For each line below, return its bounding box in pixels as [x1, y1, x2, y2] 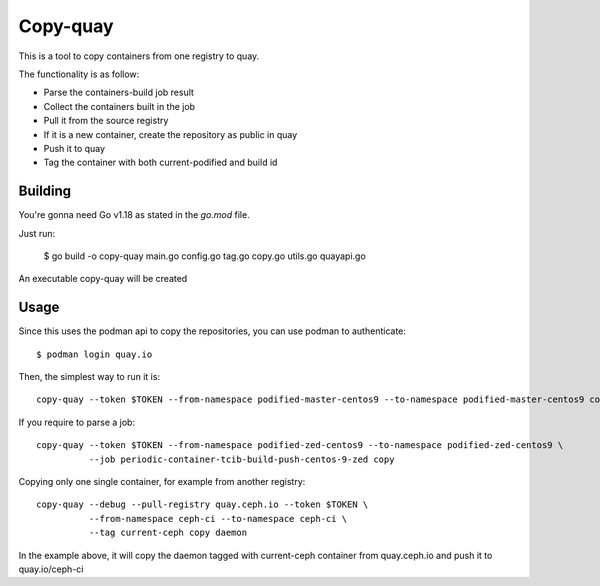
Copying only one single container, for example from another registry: [18, 476, 306, 487]
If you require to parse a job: [18, 416, 135, 428]
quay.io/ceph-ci [18, 563, 84, 575]
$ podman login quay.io [36, 348, 153, 360]
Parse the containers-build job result [43, 86, 195, 99]
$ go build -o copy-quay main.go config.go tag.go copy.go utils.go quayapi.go [43, 250, 367, 262]
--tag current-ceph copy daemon [88, 527, 248, 539]
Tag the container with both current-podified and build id [43, 156, 278, 169]
